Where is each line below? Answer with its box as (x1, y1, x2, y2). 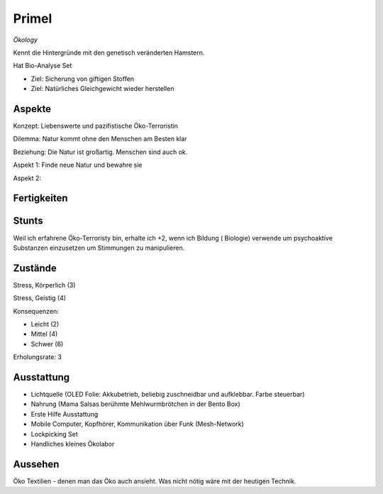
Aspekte (13, 103, 52, 115)
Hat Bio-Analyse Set (13, 61, 72, 70)
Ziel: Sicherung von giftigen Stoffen (30, 75, 135, 83)
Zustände (13, 262, 57, 274)
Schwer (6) (30, 339, 64, 348)
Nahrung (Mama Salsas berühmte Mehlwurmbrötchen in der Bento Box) (30, 400, 240, 408)
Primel (13, 11, 52, 26)
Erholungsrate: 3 (13, 353, 62, 361)
